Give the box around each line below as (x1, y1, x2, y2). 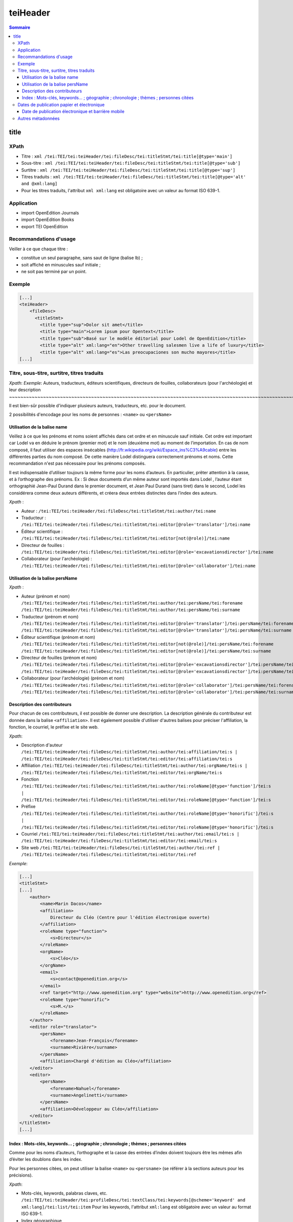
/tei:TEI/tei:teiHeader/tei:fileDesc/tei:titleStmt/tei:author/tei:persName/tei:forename (21, 600, 243, 606)
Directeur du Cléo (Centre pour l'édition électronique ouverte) (50, 915, 210, 920)
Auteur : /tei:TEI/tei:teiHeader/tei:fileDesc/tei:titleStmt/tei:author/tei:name (21, 508, 216, 514)
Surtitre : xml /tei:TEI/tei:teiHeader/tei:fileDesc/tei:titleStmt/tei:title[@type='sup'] (21, 167, 236, 173)
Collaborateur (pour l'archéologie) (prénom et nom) (21, 675, 125, 681)
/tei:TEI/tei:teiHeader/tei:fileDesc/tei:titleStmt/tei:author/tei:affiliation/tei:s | (21, 749, 238, 755)
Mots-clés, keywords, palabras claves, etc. (21, 1190, 107, 1196)
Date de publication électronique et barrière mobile (22, 109, 125, 114)
